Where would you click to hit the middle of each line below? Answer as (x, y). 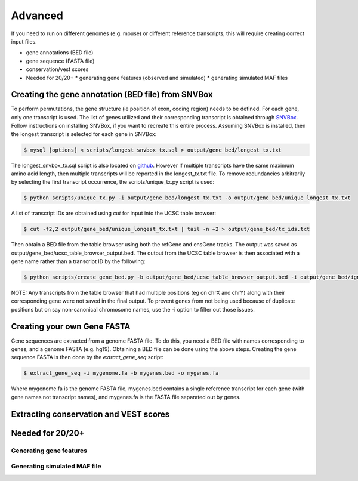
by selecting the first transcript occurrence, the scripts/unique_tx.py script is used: (113, 182)
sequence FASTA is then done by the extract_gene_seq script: (87, 357)
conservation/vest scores (57, 69)
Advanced (37, 16)
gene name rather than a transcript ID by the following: (78, 261)
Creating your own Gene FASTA (71, 326)
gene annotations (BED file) (60, 53)
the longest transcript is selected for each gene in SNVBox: (84, 134)
